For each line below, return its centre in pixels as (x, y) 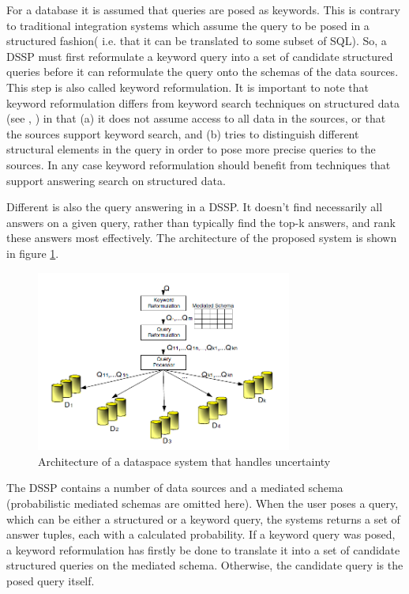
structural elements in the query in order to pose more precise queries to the (191, 149)
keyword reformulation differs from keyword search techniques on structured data (203, 102)
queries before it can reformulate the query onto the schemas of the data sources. (203, 72)
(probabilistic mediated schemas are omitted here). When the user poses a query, (203, 503)
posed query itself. (51, 581)
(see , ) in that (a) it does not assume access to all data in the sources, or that (196, 118)
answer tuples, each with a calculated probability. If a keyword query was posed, (201, 534)
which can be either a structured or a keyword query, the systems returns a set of (203, 518)
